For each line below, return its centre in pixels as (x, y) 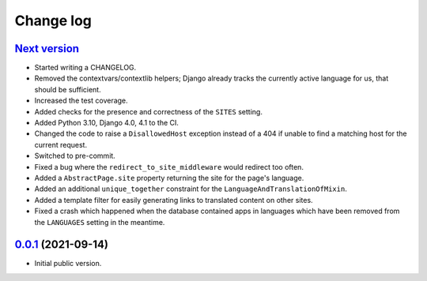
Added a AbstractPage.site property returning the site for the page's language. (169, 178)
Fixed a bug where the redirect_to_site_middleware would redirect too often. (169, 167)
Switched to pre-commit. (75, 156)
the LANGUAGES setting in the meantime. (100, 222)
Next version (47, 49)
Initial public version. (68, 264)
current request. (60, 144)
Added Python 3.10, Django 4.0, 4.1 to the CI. (107, 123)
